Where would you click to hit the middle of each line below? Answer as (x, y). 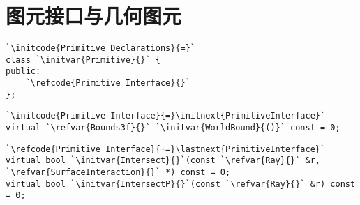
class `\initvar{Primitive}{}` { (83, 60)
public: (23, 71)
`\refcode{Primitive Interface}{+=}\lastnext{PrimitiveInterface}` (166, 149)
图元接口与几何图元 (94, 16)
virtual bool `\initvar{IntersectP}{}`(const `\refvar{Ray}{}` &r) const (181, 184)
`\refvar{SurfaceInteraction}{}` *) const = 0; (118, 173)
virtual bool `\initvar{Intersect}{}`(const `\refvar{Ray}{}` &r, (163, 161)
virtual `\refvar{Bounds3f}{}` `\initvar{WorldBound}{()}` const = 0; (173, 128)
